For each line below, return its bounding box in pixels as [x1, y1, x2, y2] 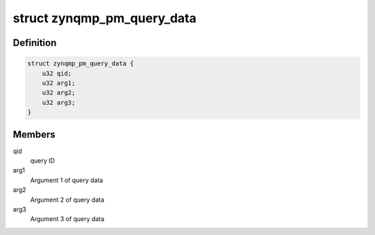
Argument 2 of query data [30, 195, 105, 204]
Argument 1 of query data [30, 176, 103, 184]
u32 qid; [42, 70, 72, 77]
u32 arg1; [42, 79, 76, 87]
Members [12, 129, 56, 140]
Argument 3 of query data [30, 215, 105, 223]
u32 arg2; [42, 89, 76, 97]
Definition [12, 37, 57, 49]
